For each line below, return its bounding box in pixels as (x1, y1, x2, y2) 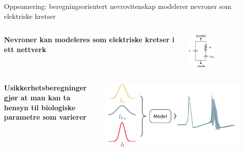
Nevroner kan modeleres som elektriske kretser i (4, 34, 175, 45)
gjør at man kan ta (4, 92, 71, 102)
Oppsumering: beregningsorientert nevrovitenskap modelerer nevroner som (4, 1, 232, 11)
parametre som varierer (4, 112, 87, 122)
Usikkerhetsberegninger (4, 82, 87, 93)
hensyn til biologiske (4, 102, 76, 112)
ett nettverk (4, 44, 46, 54)
